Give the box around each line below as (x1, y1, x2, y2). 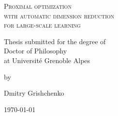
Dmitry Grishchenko (4, 88, 64, 98)
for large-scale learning (4, 20, 81, 30)
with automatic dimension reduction (4, 10, 115, 20)
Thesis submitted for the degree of (4, 36, 106, 46)
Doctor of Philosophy (4, 46, 67, 56)
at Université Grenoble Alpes (4, 55, 90, 65)
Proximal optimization (4, 1, 72, 11)
